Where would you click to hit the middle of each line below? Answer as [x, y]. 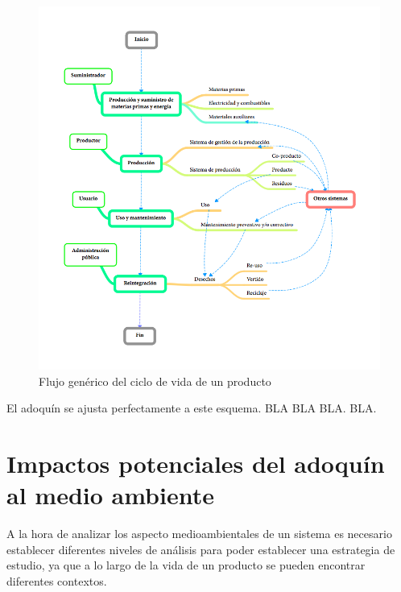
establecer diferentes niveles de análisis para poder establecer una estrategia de [201, 549]
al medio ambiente [110, 495]
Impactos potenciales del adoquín [196, 464]
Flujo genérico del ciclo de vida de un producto [155, 381]
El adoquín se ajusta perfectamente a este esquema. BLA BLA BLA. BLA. [192, 408]
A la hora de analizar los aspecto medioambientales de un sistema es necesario [199, 534]
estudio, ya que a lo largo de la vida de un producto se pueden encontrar [186, 565]
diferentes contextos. [57, 581]
